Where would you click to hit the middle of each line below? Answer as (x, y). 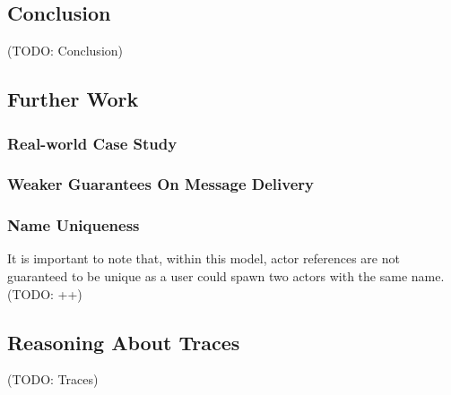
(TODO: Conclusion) (65, 51)
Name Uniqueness (74, 225)
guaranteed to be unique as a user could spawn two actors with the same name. (226, 276)
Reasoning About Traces (124, 342)
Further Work (73, 99)
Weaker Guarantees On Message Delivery (160, 184)
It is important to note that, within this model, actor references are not (204, 258)
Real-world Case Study (92, 143)
